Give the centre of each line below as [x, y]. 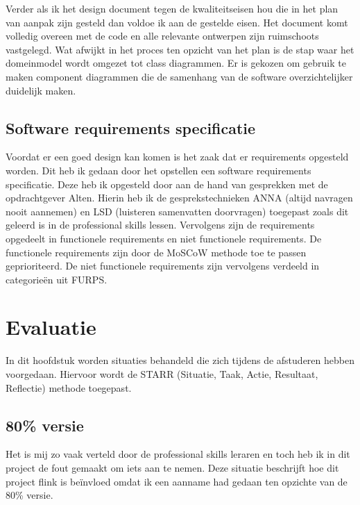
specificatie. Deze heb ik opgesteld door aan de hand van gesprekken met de [167, 184]
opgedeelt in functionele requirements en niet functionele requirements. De [164, 238]
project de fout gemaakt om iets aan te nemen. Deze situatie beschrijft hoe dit [172, 467]
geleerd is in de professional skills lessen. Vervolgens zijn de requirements [160, 225]
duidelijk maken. [41, 90]
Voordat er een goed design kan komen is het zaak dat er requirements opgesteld [177, 157]
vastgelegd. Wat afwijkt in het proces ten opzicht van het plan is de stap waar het [180, 49]
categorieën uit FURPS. [57, 279]
